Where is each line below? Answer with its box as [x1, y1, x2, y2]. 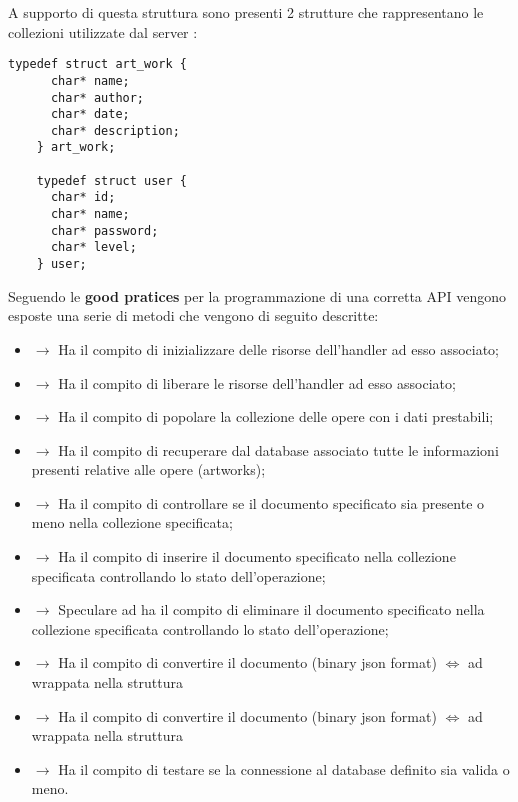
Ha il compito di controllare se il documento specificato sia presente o [58, 492, 485, 513]
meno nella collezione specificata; [31, 512, 233, 533]
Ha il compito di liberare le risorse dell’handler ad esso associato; [58, 372, 456, 393]
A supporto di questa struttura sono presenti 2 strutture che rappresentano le [8, 2, 484, 22]
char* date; [50, 107, 130, 122]
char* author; [50, 90, 145, 105]
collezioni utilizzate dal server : [8, 21, 198, 42]
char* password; [50, 223, 159, 238]
